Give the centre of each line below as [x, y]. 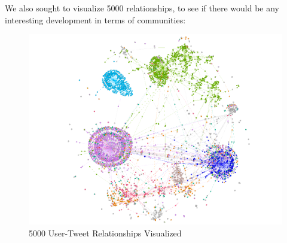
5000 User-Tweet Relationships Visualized [105, 233]
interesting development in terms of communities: [95, 19]
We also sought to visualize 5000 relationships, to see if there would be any [142, 8]
